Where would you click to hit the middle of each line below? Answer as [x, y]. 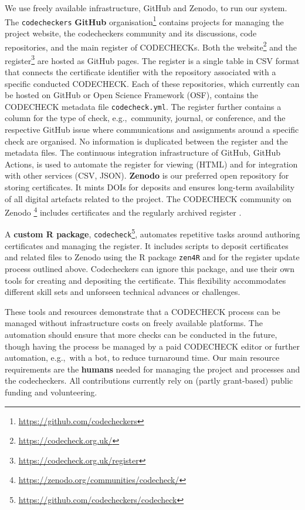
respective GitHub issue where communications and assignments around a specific [152, 130]
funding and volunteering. [51, 392]
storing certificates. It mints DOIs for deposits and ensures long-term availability [150, 187]
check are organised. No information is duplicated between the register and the [146, 141]
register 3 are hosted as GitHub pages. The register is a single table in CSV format [152, 59]
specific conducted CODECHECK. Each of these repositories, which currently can [152, 83]
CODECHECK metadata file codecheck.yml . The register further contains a [143, 106]
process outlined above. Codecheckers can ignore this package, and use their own [150, 269]
